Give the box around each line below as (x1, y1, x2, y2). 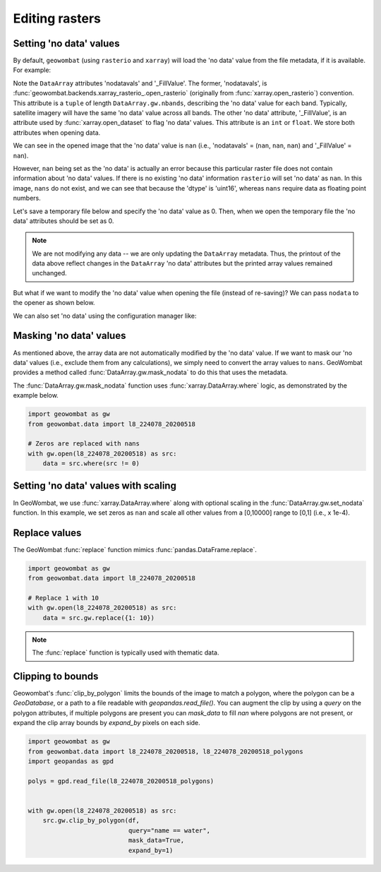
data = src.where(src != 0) (42, 460, 140, 467)
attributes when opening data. (13, 128, 101, 137)
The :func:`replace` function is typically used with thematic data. (32, 648, 219, 657)
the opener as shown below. (13, 299, 95, 307)
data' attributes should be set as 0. (13, 216, 114, 225)
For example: (13, 66, 52, 74)
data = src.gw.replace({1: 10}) (42, 614, 155, 621)
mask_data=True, (128, 837, 185, 844)
